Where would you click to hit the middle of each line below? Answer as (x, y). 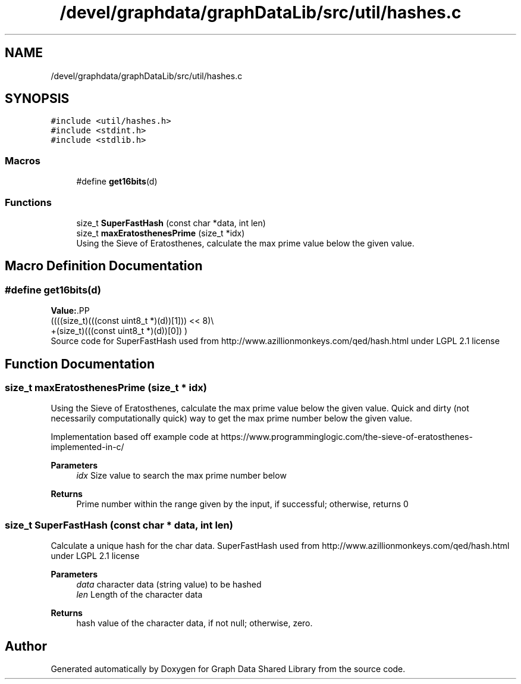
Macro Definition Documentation (104, 266)
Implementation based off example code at (135, 437)
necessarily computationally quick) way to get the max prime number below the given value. (232, 418)
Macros (23, 160)
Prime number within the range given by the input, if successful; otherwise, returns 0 (242, 504)
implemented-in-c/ (87, 447)
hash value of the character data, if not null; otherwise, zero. (194, 623)
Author (26, 646)
